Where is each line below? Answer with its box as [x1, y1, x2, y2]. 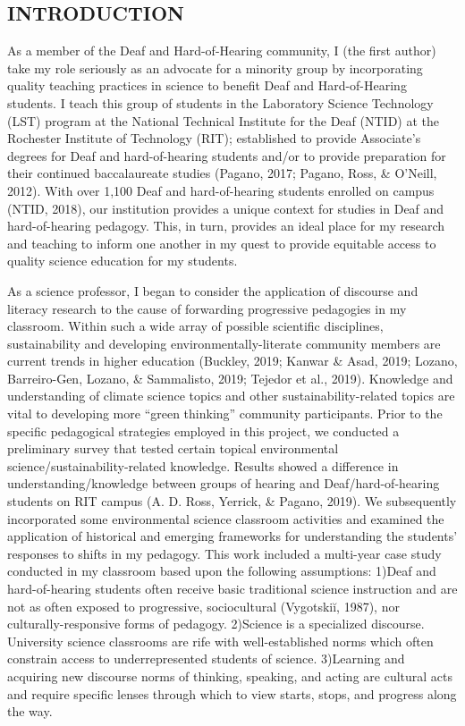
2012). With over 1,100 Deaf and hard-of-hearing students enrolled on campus [7, 181, 435, 199]
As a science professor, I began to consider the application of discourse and [7, 281, 418, 300]
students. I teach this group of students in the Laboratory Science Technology [7, 93, 434, 112]
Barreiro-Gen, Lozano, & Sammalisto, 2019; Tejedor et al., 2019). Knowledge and [7, 368, 453, 387]
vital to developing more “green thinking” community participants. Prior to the [7, 404, 443, 423]
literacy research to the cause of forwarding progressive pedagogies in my [7, 299, 407, 317]
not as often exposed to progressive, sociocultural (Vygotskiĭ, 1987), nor [7, 596, 400, 615]
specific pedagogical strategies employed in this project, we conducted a [7, 421, 400, 440]
